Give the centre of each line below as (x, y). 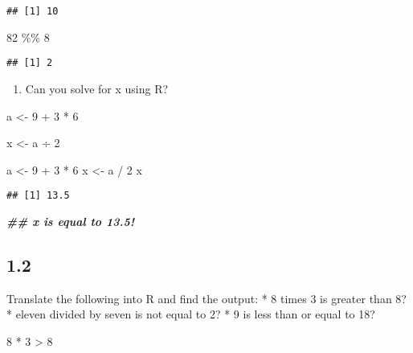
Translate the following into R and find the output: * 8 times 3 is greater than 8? (206, 298)
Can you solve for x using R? (97, 88)
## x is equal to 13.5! (71, 221)
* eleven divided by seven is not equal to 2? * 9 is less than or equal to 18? (191, 314)
